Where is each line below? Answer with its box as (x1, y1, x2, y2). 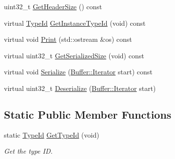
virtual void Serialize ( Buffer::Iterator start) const (4, 67, 153, 77)
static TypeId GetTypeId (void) (4, 129, 99, 140)
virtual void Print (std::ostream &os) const (4, 34, 132, 44)
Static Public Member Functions (4, 106, 172, 122)
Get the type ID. (4, 146, 53, 156)
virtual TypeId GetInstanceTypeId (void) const (4, 18, 146, 28)
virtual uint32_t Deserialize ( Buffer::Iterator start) (4, 83, 156, 93)
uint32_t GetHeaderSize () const (4, 1, 102, 11)
